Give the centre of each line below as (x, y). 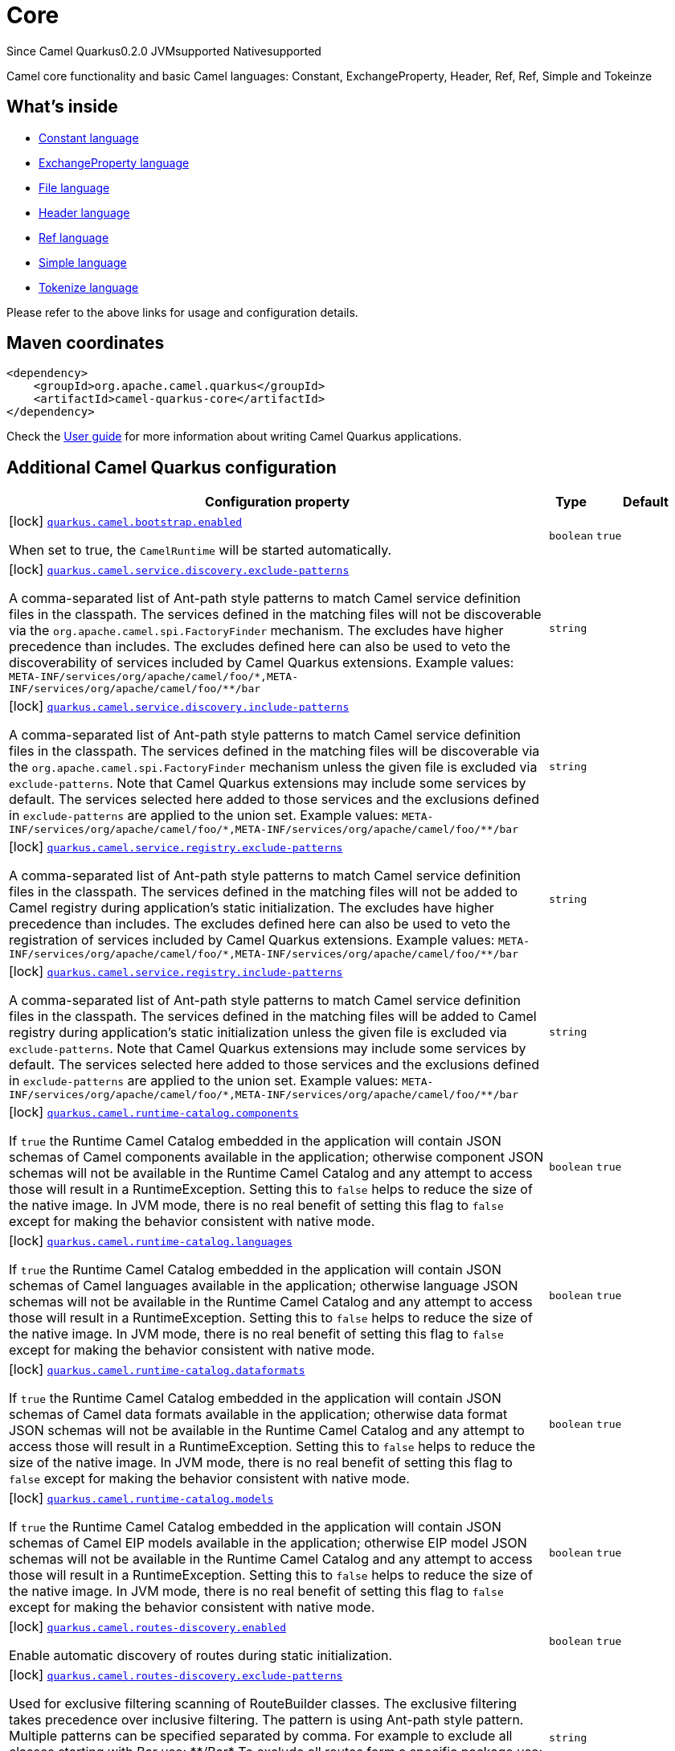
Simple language (83, 262)
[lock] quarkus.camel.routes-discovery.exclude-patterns (176, 1675)
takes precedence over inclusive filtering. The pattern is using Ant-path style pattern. (266, 1720)
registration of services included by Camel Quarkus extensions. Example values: (252, 940)
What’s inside (62, 107)
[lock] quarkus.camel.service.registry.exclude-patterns (176, 847)
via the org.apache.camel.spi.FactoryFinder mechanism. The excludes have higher (256, 631)
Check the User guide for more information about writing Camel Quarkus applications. (234, 437)
